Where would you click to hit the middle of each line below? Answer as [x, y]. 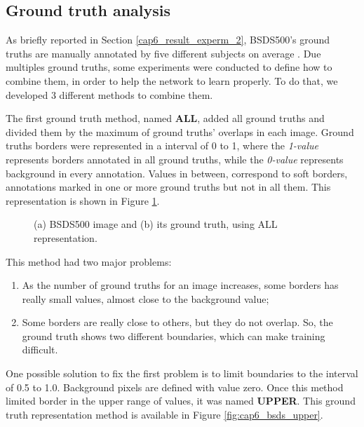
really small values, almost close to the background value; [146, 298]
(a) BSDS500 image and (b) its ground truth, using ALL [156, 224]
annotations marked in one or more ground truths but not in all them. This [168, 187]
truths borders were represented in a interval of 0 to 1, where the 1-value [162, 145]
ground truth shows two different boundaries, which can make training [174, 335]
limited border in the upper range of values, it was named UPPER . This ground [181, 401]
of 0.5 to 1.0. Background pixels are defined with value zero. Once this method [175, 387]
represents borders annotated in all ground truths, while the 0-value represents [175, 159]
